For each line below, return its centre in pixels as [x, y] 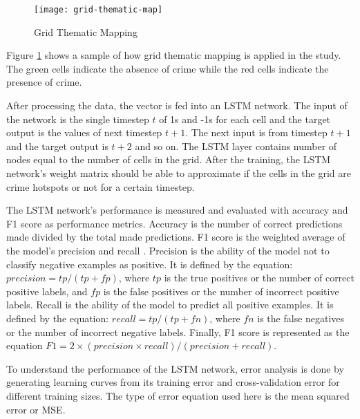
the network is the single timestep [78, 119]
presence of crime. [44, 82]
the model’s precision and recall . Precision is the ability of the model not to [168, 250]
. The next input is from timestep [256, 132]
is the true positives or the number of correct [259, 278]
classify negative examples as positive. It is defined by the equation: [150, 264]
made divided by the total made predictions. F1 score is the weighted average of [176, 237]
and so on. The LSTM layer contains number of [236, 146]
